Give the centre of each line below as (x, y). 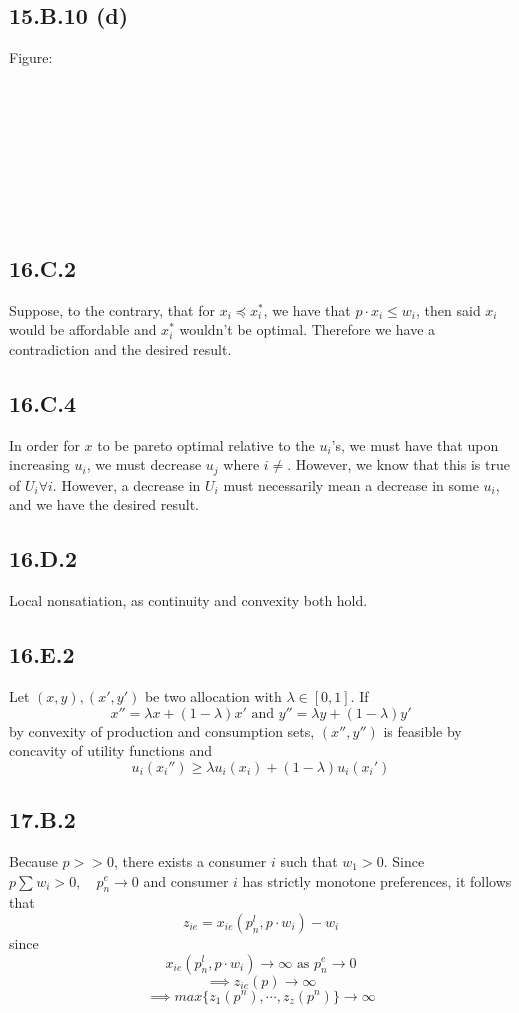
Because (33, 860)
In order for (44, 444)
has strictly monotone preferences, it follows (377, 880)
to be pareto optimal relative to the (206, 444)
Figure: (31, 57)
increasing (39, 464)
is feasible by (422, 730)
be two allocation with (213, 695)
